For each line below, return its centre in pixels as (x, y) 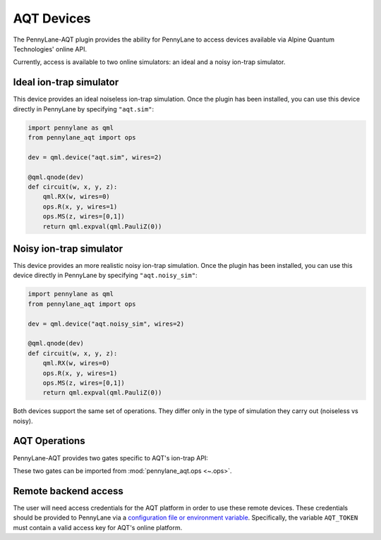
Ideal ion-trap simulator (66, 82)
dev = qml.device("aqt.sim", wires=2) (95, 157)
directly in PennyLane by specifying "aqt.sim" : (84, 109)
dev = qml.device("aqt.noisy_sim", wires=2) (106, 324)
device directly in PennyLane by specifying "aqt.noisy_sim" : (105, 276)
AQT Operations (49, 441)
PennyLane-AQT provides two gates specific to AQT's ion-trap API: (110, 458)
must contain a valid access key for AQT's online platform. (98, 527)
